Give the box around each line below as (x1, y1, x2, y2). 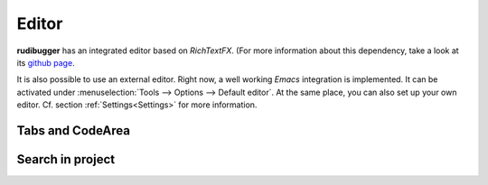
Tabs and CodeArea (16, 123, 131, 138)
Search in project (16, 152, 116, 167)
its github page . (16, 57, 76, 68)
